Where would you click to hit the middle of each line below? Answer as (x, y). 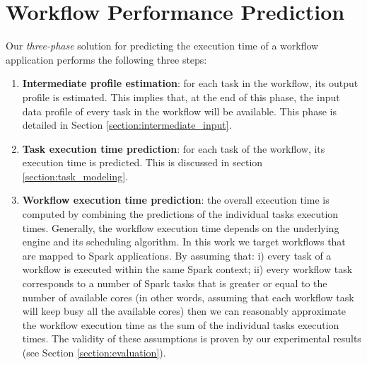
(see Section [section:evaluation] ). (94, 352)
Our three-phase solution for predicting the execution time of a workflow (162, 46)
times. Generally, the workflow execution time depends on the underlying (181, 227)
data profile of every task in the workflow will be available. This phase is (179, 111)
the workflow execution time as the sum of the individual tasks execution (181, 324)
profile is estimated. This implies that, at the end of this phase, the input (181, 97)
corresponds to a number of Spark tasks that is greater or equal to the (175, 283)
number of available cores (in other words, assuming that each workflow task (188, 297)
